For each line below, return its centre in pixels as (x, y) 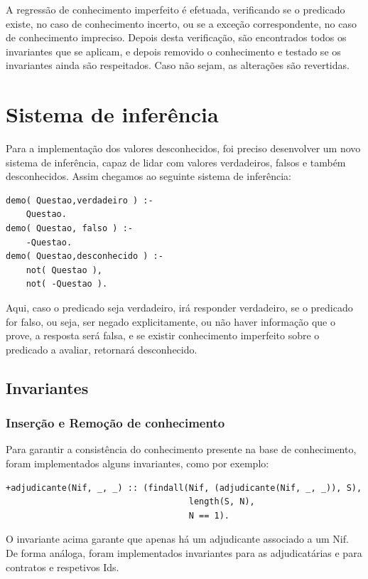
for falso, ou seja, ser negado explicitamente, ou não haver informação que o (171, 321)
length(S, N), (222, 502)
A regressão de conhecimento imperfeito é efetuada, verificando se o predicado (175, 9)
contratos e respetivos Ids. (63, 567)
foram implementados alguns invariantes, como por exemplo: (137, 463)
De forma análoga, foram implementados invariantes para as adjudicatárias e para (184, 552)
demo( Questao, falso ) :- (69, 229)
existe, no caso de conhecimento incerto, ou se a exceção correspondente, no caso (181, 23)
